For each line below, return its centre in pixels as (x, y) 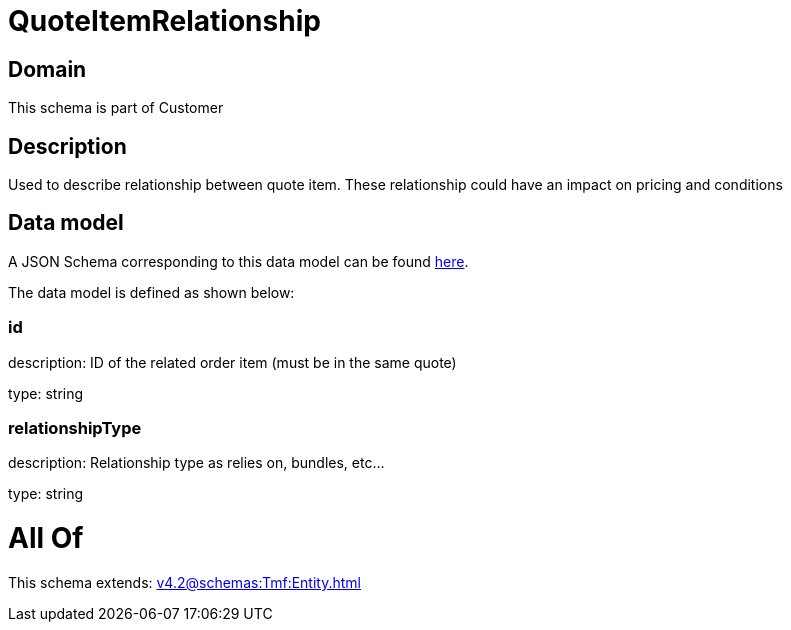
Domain (47, 69)
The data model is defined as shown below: (151, 292)
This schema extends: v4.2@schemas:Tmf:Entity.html (184, 582)
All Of (46, 538)
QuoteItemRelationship (164, 21)
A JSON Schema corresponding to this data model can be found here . (238, 261)
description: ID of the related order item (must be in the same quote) (232, 362)
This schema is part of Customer (116, 108)
